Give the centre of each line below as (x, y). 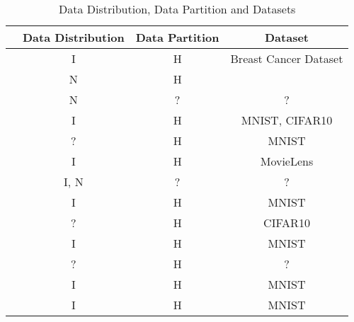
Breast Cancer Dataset (287, 58)
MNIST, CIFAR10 (287, 120)
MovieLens (287, 161)
